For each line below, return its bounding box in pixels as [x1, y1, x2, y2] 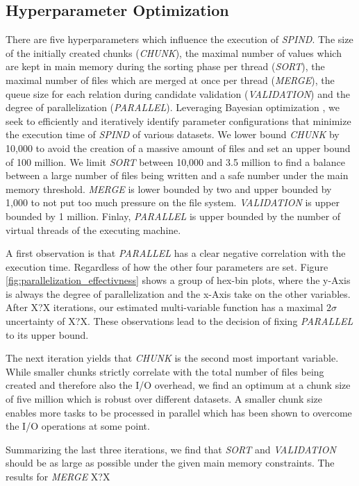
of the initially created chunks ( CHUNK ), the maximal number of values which [6, 45, 342, 60]
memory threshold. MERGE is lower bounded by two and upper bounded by [6, 181, 332, 196]
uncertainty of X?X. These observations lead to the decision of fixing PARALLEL [6, 314, 353, 328]
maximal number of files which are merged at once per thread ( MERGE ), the [6, 72, 335, 87]
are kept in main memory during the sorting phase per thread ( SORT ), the [6, 59, 325, 74]
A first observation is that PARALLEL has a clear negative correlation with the [6, 246, 346, 260]
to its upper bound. [6, 327, 89, 342]
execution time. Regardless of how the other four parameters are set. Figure [6, 259, 328, 274]
